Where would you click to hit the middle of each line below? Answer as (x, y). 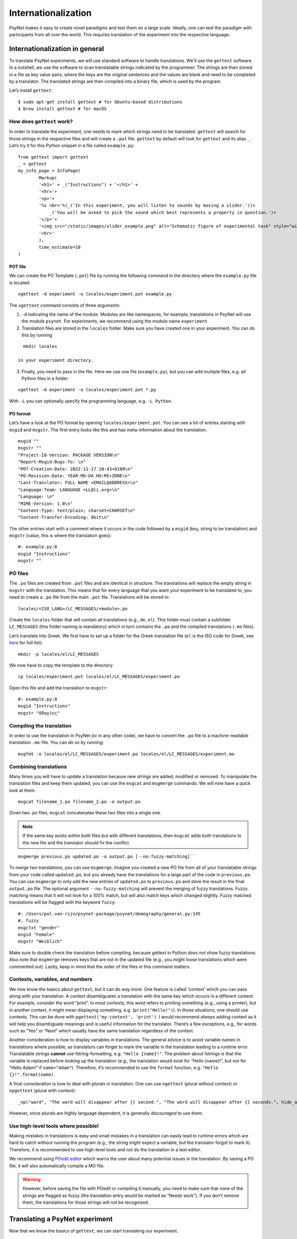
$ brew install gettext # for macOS (62, 109)
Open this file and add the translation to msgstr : (59, 688)
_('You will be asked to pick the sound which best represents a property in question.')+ (163, 212)
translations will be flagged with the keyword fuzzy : (63, 902)
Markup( (48, 178)
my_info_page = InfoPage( (49, 171)
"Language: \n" (36, 497)
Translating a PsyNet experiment (61, 1219)
